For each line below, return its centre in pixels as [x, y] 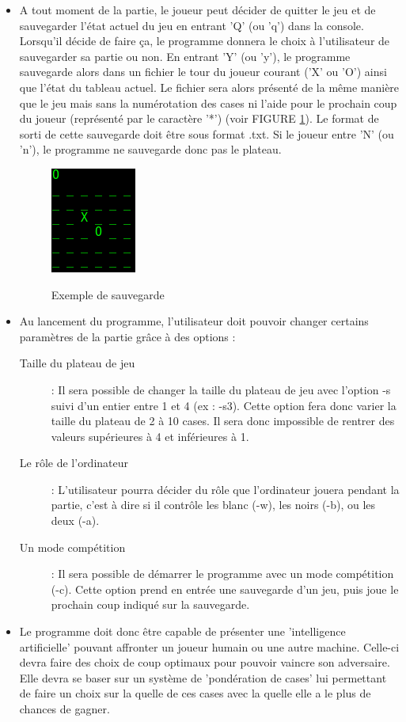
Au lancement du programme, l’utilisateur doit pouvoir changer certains [194, 321]
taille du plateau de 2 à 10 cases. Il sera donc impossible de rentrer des [223, 421]
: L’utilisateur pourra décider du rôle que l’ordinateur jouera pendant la [225, 489]
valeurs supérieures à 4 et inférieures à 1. [150, 436]
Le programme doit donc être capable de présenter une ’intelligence [182, 631]
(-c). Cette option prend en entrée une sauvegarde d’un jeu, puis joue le [225, 589]
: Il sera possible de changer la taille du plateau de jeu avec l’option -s [221, 389]
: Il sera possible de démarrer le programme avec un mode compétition [222, 574]
